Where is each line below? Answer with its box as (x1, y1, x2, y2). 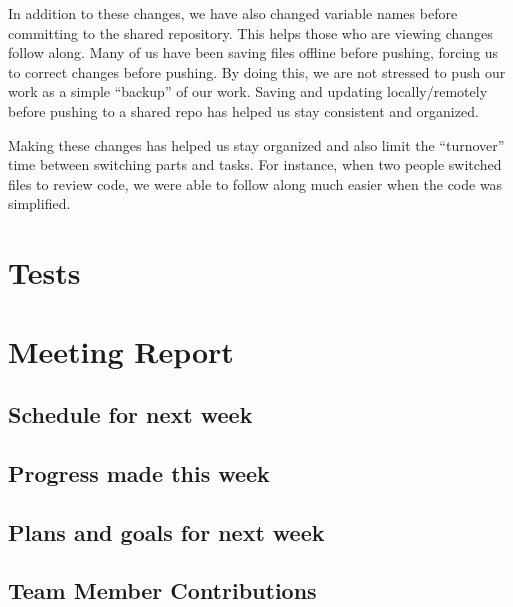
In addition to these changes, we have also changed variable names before (8, 3, 458, 23)
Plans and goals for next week (8, 516, 325, 547)
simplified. (8, 193, 71, 214)
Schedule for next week (8, 399, 253, 430)
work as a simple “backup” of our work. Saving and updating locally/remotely (8, 81, 488, 102)
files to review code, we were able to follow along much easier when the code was (8, 173, 503, 194)
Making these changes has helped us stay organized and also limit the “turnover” (8, 134, 505, 155)
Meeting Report (8, 330, 234, 371)
